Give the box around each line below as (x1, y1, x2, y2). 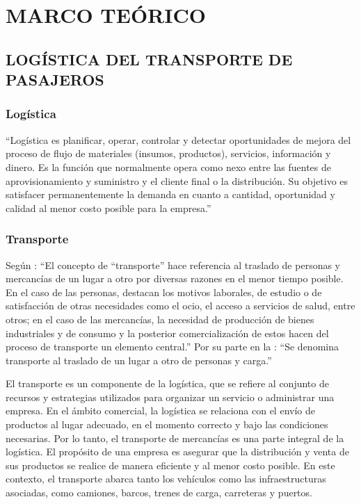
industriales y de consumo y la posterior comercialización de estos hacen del (6, 325, 329, 340)
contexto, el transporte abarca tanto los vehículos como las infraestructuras (6, 471, 326, 486)
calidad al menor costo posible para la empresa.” (6, 200, 211, 215)
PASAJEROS (6, 69, 104, 90)
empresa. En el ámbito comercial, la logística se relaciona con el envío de (6, 403, 315, 418)
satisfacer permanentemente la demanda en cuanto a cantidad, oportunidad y (6, 187, 335, 202)
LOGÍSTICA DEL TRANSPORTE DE (6, 48, 293, 70)
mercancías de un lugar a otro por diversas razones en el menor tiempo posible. (6, 271, 344, 286)
